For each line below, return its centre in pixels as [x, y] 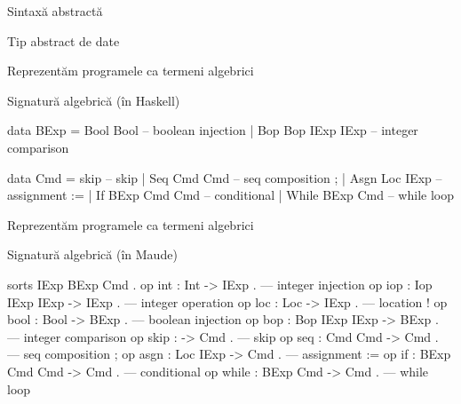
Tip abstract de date [64, 40]
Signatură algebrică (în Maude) [92, 254]
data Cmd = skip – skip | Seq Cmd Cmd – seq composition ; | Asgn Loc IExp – [225, 177]
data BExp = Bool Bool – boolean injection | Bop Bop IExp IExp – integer [213, 130]
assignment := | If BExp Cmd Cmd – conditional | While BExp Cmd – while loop [230, 195]
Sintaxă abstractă [55, 11]
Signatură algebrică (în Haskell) [94, 100]
